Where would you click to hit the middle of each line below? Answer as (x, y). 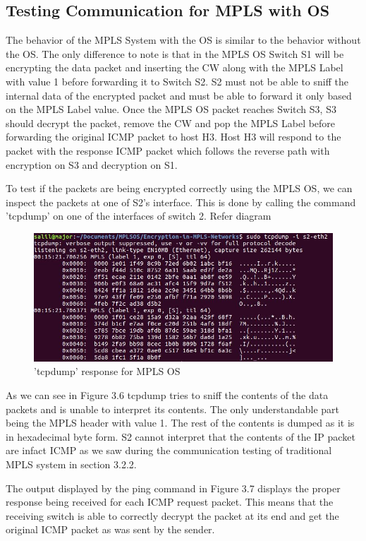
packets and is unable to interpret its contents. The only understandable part (173, 409)
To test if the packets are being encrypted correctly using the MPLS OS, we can (179, 188)
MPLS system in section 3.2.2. (71, 464)
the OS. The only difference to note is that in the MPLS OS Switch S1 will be (175, 53)
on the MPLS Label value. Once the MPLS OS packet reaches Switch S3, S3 (171, 109)
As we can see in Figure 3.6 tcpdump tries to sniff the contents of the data (167, 394)
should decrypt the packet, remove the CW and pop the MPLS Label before (171, 123)
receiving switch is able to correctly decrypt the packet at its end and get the (172, 515)
